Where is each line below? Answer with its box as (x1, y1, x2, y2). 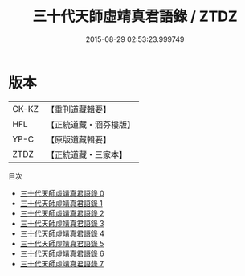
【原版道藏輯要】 (46, 134, 111, 145)
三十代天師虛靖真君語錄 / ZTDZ (31, 7, 239, 26)
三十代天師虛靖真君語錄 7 (19, 258, 104, 268)
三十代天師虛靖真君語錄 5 (19, 238, 104, 248)
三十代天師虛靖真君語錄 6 (19, 249, 104, 258)
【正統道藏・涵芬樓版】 (46, 118, 135, 130)
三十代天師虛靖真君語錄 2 (19, 208, 104, 218)
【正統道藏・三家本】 (46, 149, 127, 160)
